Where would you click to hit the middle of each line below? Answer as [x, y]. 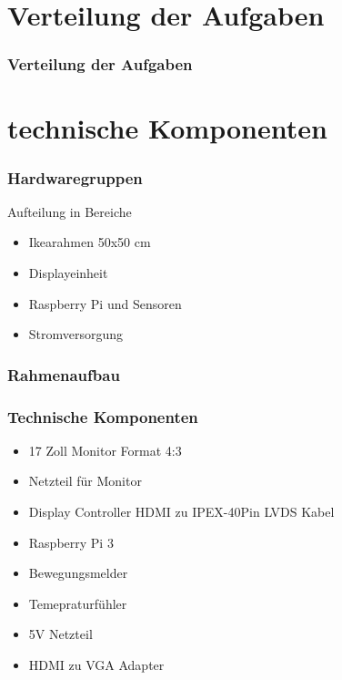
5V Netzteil [60, 634]
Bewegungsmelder [78, 573]
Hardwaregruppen [75, 177]
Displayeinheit [68, 273]
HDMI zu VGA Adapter [96, 665]
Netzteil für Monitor [85, 481]
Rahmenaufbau [64, 374]
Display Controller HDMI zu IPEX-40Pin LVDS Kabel [181, 512]
